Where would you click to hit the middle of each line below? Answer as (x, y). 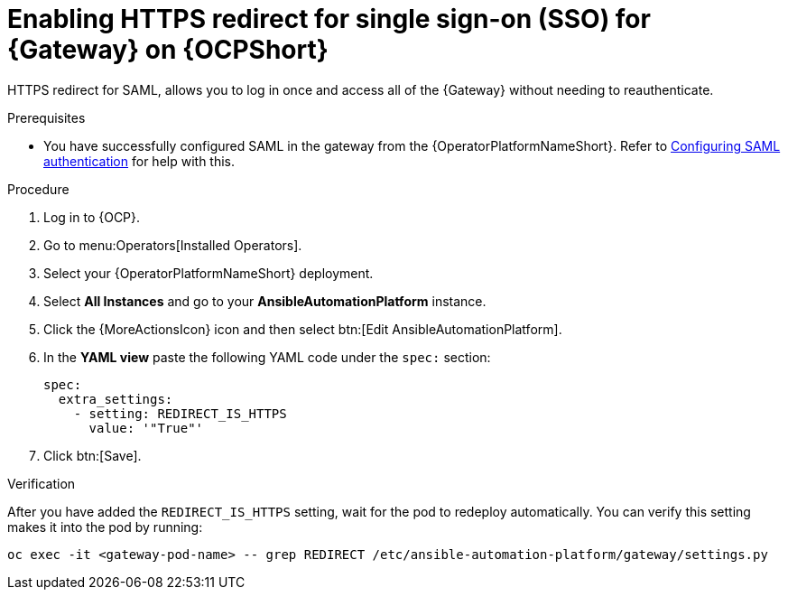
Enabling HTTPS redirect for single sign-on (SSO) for (329, 19)
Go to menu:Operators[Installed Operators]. (173, 245)
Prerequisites (46, 117)
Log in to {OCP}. (92, 217)
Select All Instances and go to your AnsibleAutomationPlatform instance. (265, 301)
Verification (42, 483)
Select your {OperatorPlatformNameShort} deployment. (209, 273)
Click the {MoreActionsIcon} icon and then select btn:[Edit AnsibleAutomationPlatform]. (303, 329)
